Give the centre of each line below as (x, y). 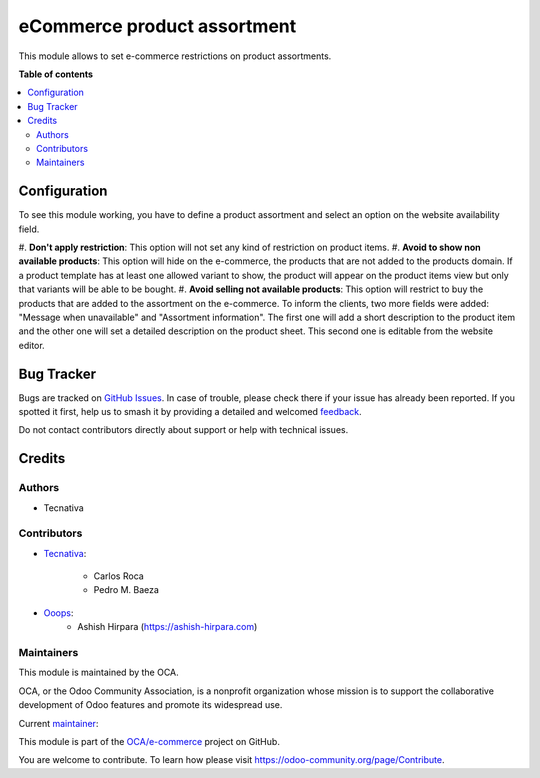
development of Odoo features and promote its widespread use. (150, 705)
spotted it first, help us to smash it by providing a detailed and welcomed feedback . (190, 411)
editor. (31, 345)
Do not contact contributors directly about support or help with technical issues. (183, 430)
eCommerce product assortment (157, 26)
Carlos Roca (118, 576)
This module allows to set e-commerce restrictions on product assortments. (175, 56)
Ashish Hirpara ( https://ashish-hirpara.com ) (167, 627)
